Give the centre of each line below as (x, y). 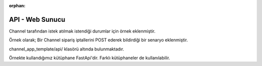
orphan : (17, 6)
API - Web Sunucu (37, 19)
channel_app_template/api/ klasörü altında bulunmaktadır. (66, 49)
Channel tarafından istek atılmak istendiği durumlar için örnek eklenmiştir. (82, 31)
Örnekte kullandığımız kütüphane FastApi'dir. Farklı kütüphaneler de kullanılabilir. (90, 58)
